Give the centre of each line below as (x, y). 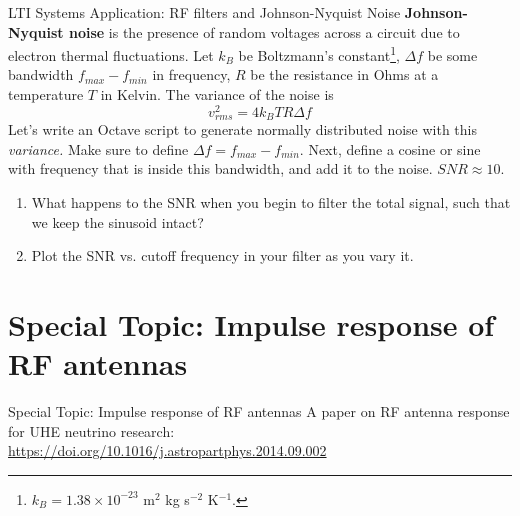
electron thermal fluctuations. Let (111, 54)
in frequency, (191, 74)
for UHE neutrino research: (91, 430)
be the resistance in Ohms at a (344, 74)
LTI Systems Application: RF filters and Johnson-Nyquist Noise (204, 12)
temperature (46, 94)
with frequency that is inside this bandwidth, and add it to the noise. (220, 168)
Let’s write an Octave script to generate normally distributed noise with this (242, 129)
